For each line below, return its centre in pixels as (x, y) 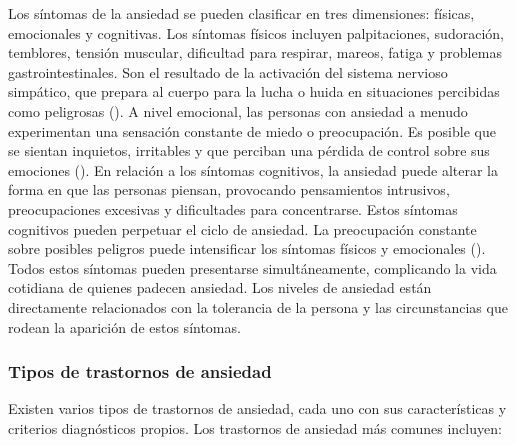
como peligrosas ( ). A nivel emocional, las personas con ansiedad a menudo (238, 110)
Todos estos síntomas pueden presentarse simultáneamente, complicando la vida (252, 267)
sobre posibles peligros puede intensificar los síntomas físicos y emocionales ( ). (247, 248)
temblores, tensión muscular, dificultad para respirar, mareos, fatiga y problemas (255, 52)
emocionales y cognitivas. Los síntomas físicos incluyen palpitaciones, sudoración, (256, 32)
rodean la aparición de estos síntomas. (124, 326)
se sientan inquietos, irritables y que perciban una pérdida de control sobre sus (249, 150)
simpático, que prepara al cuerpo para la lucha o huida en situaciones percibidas (254, 91)
